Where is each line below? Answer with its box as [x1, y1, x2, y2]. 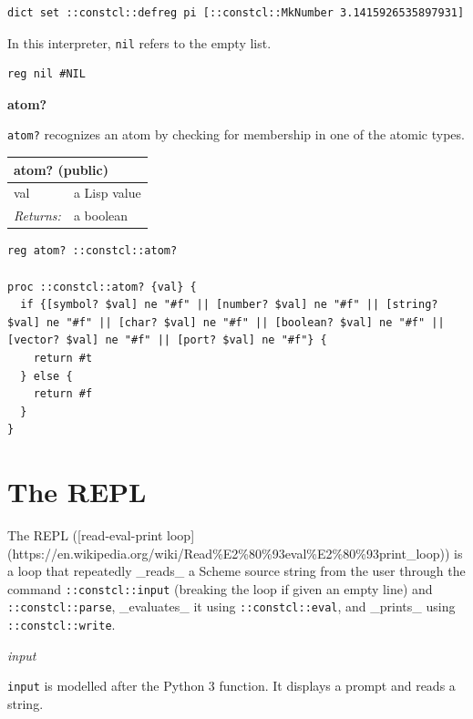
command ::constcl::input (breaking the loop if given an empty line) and [7, 579, 433, 598]
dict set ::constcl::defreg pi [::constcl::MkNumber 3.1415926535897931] [7, 6, 465, 19]
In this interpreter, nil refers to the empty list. [7, 33, 272, 52]
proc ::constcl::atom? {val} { [7, 280, 197, 293]
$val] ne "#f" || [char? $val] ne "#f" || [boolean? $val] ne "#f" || [7, 315, 445, 329]
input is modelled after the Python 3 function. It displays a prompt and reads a [7, 676, 456, 695]
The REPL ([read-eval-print [7, 526, 163, 545]
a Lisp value [73, 183, 141, 202]
